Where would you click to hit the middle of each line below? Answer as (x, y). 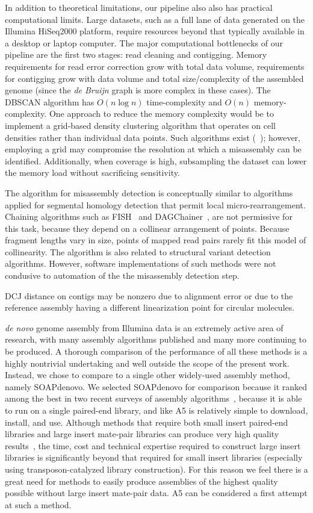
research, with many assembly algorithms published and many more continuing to (156, 339)
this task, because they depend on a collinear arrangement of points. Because (147, 228)
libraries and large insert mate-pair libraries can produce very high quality (142, 434)
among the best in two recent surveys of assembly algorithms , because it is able (153, 398)
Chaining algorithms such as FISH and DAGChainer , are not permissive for (149, 216)
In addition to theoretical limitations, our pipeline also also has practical (139, 7)
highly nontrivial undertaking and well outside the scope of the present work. (147, 363)
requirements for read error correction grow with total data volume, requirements (155, 66)
